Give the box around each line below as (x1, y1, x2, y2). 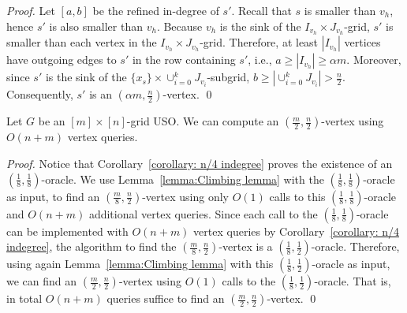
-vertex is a (218, 238, 273, 255)
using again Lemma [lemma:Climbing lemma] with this (6, 255, 274, 272)
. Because (156, 17, 203, 34)
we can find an (6, 273, 77, 289)
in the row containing (132, 51, 236, 68)
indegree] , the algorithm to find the (6, 238, 177, 255)
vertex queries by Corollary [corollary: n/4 (193, 222, 399, 239)
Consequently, (6, 86, 73, 102)
